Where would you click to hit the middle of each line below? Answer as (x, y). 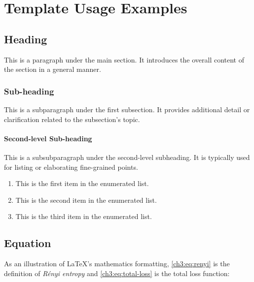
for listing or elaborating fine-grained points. (71, 167)
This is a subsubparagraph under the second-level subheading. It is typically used (127, 157)
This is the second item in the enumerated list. (86, 200)
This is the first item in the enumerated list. (82, 183)
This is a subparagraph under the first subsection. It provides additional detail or (127, 109)
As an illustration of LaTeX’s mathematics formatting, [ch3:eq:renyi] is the (117, 264)
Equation (28, 243)
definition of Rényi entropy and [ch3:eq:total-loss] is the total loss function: (117, 273)
